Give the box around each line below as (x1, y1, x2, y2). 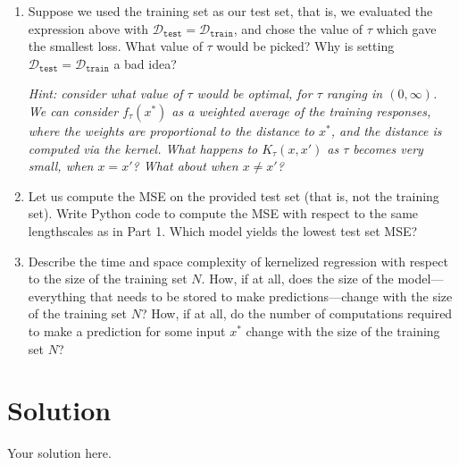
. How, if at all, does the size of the (201, 269, 394, 288)
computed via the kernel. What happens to (28, 139, 258, 157)
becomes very (353, 139, 423, 157)
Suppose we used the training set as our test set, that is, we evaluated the (28, 2, 433, 20)
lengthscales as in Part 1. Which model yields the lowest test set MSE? (28, 221, 418, 240)
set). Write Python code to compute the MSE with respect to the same (28, 204, 419, 223)
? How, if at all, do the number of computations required (140, 304, 453, 323)
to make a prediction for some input (28, 321, 226, 340)
